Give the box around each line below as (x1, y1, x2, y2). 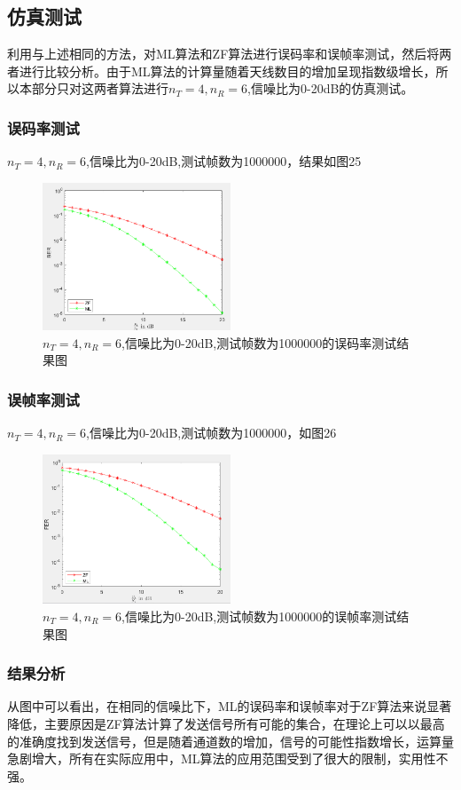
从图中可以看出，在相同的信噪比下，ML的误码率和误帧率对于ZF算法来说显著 (7, 697, 452, 715)
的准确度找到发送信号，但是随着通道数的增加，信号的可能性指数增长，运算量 (7, 731, 454, 750)
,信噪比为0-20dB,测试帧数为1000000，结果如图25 (86, 152, 362, 170)
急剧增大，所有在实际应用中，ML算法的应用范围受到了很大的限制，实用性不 (7, 749, 449, 768)
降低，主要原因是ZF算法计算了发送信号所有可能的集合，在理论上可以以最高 (7, 714, 445, 732)
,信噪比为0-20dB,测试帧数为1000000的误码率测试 (121, 333, 397, 352)
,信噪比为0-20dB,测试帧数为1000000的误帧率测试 (121, 606, 397, 625)
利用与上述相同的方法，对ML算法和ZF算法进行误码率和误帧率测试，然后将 (7, 44, 440, 63)
